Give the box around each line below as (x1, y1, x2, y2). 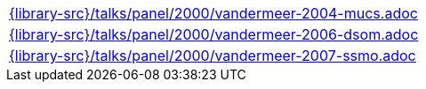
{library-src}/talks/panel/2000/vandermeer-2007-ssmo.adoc (9, 47, 416, 64)
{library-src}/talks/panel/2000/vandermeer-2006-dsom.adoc (9, 26, 419, 43)
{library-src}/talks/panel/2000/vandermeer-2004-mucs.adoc (9, 4, 418, 22)
